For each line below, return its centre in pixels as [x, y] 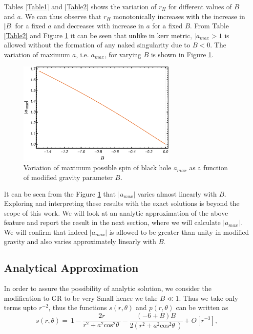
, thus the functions [78, 307]
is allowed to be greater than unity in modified [179, 232]
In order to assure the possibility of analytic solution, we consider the [108, 288]
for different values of [200, 6]
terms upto [21, 307]
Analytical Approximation [71, 268]
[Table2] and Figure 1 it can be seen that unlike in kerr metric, [98, 35]
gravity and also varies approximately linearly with [80, 241]
